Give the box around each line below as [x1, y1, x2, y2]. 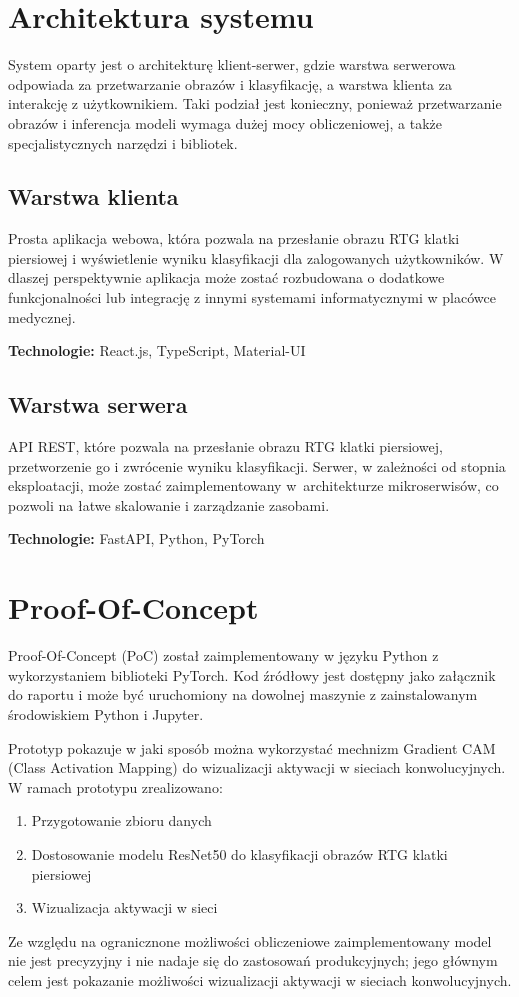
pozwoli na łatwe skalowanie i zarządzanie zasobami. [8, 494, 330, 515]
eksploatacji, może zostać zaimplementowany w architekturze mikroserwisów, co [8, 475, 499, 496]
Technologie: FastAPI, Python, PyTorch [8, 528, 265, 549]
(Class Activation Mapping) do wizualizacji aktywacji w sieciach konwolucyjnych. [8, 757, 506, 778]
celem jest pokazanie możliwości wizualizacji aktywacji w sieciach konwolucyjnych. [8, 969, 512, 990]
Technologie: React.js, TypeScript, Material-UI [8, 340, 306, 361]
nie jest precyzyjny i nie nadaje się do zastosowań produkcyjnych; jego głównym [8, 950, 498, 971]
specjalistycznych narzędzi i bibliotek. [8, 132, 238, 153]
